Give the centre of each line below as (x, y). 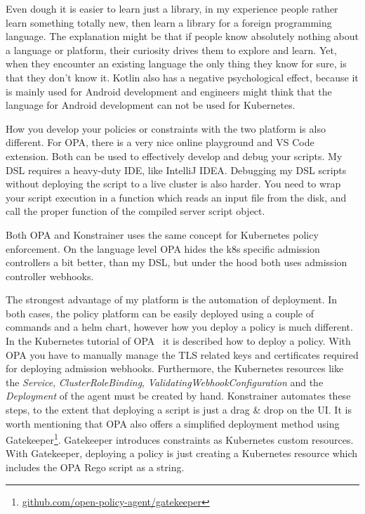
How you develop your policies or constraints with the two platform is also (166, 128)
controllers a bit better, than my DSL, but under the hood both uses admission (177, 262)
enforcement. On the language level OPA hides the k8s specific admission (163, 248)
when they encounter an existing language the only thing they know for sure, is (176, 64)
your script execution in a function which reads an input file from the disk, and (176, 197)
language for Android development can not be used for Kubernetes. (151, 105)
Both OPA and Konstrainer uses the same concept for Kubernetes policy (162, 234)
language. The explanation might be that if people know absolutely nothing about (182, 36)
